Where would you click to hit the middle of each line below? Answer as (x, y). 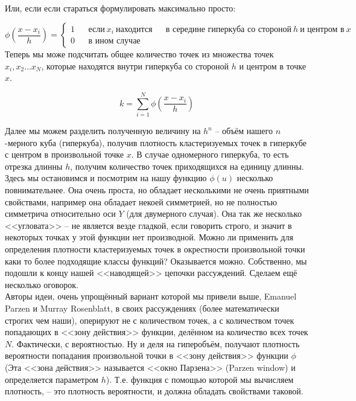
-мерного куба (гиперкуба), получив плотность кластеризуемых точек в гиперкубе (156, 142)
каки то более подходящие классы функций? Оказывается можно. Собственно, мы (156, 261)
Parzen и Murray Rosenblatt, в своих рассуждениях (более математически (142, 308)
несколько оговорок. (42, 284)
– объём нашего (244, 131)
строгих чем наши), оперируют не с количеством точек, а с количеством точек (150, 320)
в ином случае (114, 41)
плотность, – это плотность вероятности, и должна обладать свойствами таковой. (154, 391)
